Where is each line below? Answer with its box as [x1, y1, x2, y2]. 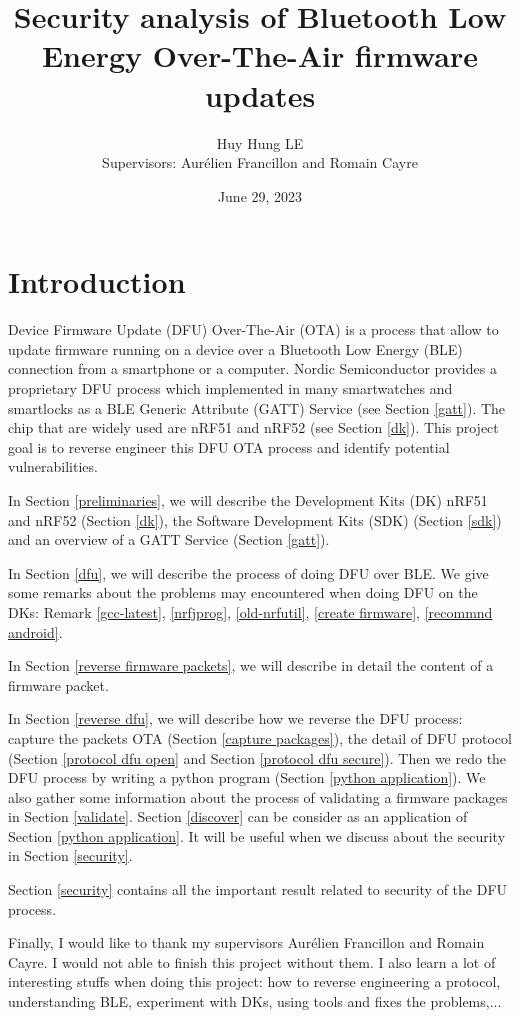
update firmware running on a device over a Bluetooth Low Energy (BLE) [8, 338, 463, 359]
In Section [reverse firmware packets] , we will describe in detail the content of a [8, 655, 494, 676]
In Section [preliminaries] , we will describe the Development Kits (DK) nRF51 [8, 489, 488, 510]
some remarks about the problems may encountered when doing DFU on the [8, 582, 478, 603]
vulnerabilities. [8, 456, 98, 477]
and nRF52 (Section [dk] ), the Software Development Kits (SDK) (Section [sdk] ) [8, 509, 502, 530]
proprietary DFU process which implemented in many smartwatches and [8, 378, 453, 398]
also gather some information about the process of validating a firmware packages [8, 786, 508, 807]
